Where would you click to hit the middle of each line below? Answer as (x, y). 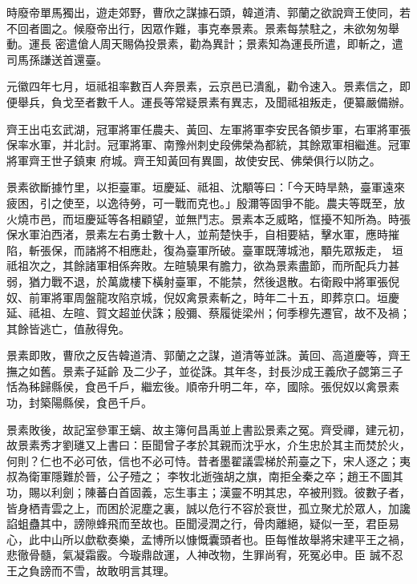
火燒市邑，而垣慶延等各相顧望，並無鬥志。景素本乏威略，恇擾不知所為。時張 (208, 218)
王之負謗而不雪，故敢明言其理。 (91, 570)
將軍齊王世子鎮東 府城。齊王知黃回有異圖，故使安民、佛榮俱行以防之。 (194, 160)
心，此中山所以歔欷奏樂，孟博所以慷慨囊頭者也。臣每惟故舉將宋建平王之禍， (208, 539)
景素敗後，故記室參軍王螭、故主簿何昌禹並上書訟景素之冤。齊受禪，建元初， (208, 429)
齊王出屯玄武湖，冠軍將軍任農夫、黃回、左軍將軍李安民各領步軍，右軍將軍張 (208, 129)
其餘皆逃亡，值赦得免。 (68, 328)
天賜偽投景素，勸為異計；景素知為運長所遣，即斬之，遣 (257, 44)
